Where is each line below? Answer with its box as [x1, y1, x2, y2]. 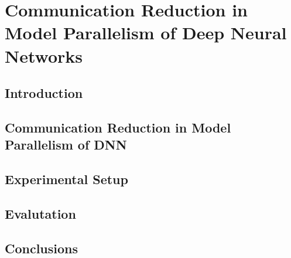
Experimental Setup [5, 170, 128, 188]
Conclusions [5, 239, 78, 257]
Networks [5, 43, 83, 67]
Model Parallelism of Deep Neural [5, 21, 287, 45]
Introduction [5, 84, 83, 102]
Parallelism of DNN [5, 135, 127, 154]
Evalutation [5, 204, 76, 222]
